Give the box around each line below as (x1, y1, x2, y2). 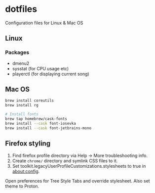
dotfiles (5, 3, 38, 15)
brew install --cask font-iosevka (5, 121, 77, 126)
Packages (5, 49, 30, 56)
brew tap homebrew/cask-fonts (5, 116, 68, 122)
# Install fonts (5, 112, 39, 117)
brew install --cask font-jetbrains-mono (5, 125, 92, 131)
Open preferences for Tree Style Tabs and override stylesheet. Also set (5, 178, 150, 184)
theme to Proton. (5, 183, 39, 189)
